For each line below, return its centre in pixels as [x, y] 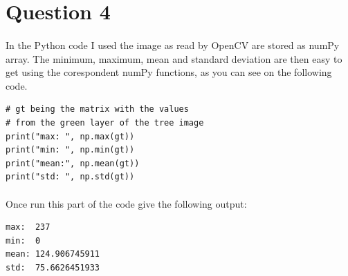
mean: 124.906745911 [53, 254]
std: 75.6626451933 [53, 267]
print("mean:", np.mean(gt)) [73, 163]
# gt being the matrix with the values [97, 109]
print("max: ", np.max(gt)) [70, 136]
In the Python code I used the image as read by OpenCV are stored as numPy [173, 45]
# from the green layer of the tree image [105, 122]
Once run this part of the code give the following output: [126, 203]
